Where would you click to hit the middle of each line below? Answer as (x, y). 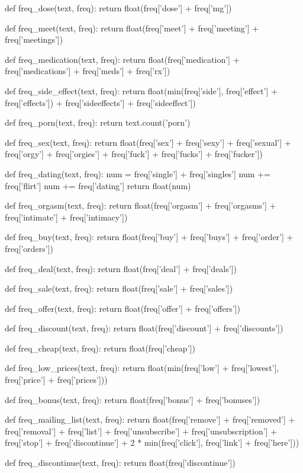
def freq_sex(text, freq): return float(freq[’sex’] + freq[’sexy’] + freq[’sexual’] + (148, 142)
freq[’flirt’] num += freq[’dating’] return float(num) (98, 185)
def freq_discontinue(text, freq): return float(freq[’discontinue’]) (120, 463)
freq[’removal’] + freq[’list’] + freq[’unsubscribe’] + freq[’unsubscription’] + (141, 431)
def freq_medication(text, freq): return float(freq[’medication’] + (122, 59)
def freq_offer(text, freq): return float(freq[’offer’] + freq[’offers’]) (123, 308)
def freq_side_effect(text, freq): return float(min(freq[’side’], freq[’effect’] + (141, 90)
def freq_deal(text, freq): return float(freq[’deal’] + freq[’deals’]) (121, 268)
